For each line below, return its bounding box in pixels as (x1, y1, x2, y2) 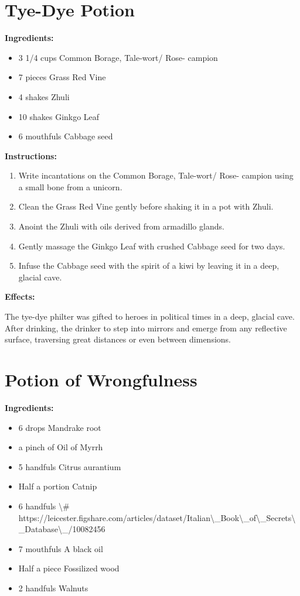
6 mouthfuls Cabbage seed (18, 130, 113, 142)
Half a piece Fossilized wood (18, 562, 120, 574)
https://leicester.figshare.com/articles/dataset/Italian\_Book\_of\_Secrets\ (18, 511, 296, 523)
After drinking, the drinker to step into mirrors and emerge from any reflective (5, 321, 287, 334)
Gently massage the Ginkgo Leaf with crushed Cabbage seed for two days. (18, 239, 285, 252)
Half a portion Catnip (18, 480, 97, 492)
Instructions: (5, 149, 57, 162)
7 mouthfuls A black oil (18, 542, 103, 554)
